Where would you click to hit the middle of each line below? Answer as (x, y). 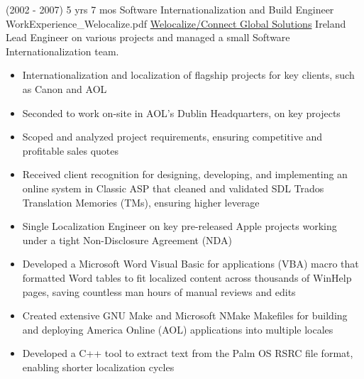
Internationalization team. (62, 51)
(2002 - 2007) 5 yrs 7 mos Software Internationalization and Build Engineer (170, 9)
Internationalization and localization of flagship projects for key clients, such (188, 75)
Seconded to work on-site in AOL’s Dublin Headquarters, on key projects (181, 112)
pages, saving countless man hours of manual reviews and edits (159, 291)
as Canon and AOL (65, 88)
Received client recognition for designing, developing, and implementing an (185, 174)
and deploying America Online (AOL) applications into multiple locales (178, 329)
